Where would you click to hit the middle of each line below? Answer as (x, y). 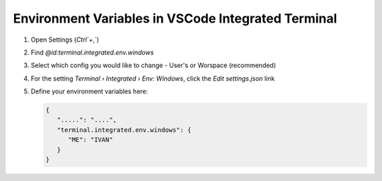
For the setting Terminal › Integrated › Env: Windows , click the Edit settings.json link (153, 78)
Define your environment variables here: (89, 91)
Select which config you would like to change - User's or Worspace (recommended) (154, 65)
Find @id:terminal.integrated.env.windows (92, 52)
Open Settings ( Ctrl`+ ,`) (65, 40)
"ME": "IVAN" (91, 140)
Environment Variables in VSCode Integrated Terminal (175, 18)
